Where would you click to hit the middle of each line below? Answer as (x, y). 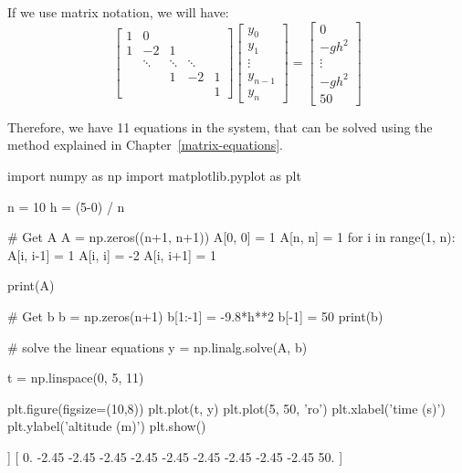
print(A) (31, 285)
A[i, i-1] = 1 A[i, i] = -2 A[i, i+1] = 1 (112, 254)
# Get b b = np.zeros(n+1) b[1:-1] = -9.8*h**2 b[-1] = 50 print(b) (195, 315)
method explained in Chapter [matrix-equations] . (145, 145)
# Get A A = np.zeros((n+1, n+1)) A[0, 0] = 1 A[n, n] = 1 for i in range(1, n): (231, 237)
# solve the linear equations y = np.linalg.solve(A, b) (157, 347)
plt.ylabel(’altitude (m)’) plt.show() (107, 426)
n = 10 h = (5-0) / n (66, 206)
